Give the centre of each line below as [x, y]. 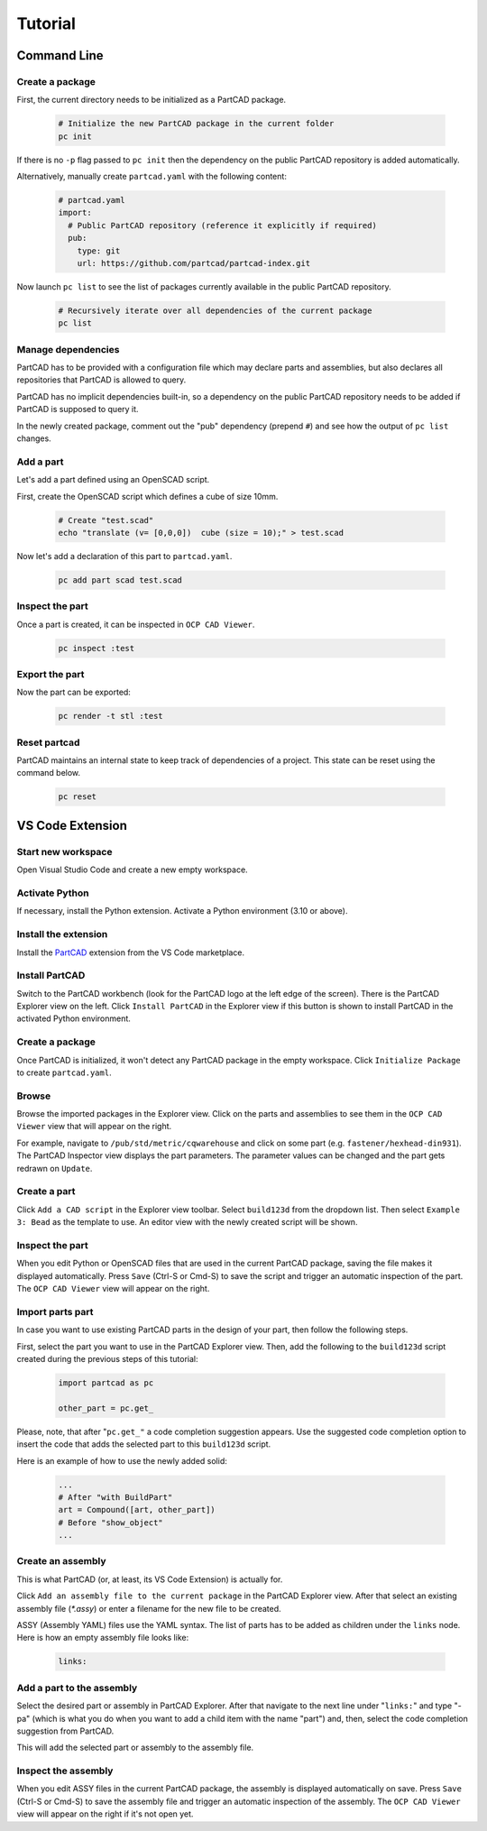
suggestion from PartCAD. [65, 1731]
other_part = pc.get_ [106, 1408]
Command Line [60, 55]
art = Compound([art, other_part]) [137, 1510]
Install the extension [62, 934]
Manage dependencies [68, 349]
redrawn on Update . [55, 1168]
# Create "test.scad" [106, 520]
